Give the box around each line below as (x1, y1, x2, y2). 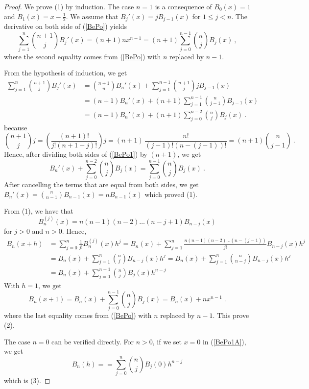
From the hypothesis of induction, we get (4, 68, 127, 78)
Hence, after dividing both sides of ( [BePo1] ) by (4, 149, 147, 159)
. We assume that (66, 11, 119, 21)
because (4, 122, 27, 132)
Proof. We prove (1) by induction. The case (4, 1, 134, 11)
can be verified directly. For (51, 336, 134, 346)
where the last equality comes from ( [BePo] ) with (4, 310, 152, 320)
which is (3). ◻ (4, 375, 50, 386)
